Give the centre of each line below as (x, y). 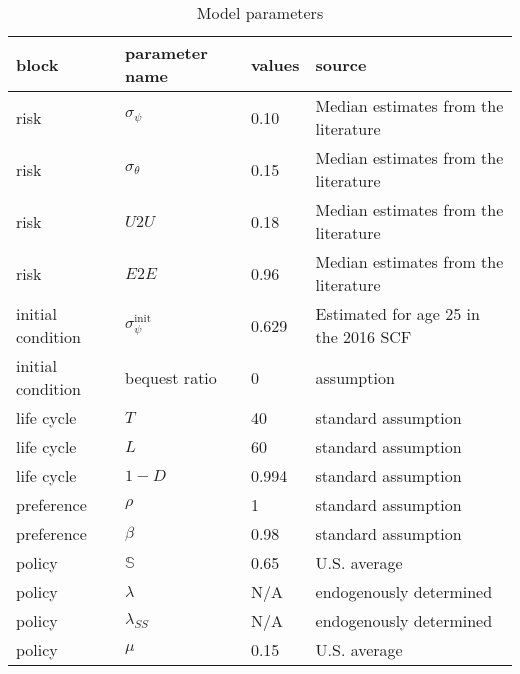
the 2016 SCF (363, 336)
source (341, 64)
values (275, 64)
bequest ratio (171, 377)
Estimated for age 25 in (397, 313)
